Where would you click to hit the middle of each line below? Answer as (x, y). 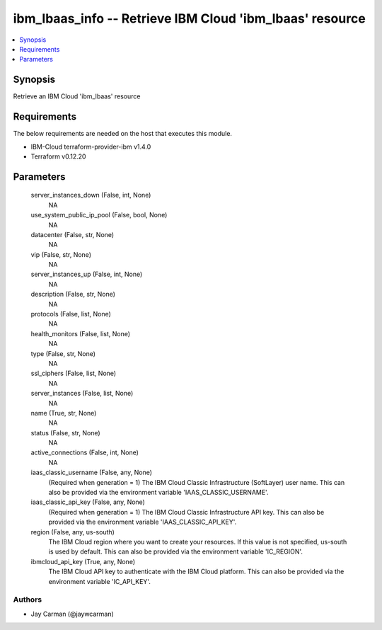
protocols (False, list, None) (71, 314)
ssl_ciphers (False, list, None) (74, 373)
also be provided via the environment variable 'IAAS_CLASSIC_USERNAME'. (158, 493)
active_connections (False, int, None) (85, 452)
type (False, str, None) (63, 353)
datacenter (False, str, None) (73, 234)
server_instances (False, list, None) (82, 394)
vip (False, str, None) (61, 254)
